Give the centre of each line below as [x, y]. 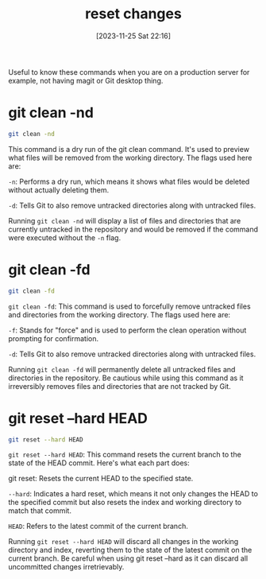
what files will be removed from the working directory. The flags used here [130, 157]
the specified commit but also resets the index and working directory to [125, 503]
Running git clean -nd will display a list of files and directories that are [125, 220]
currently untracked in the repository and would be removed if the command [133, 229]
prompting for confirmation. [54, 338]
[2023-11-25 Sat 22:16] [133, 36]
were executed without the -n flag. [65, 237]
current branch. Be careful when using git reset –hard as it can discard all [128, 558]
